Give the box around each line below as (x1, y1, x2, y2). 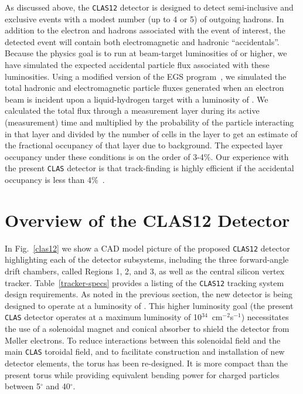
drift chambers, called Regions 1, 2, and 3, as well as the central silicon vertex (5, 265, 285, 277)
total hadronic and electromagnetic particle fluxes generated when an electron (5, 81, 284, 94)
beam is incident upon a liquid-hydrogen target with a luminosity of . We (5, 93, 268, 105)
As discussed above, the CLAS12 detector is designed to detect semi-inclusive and (5, 1, 294, 13)
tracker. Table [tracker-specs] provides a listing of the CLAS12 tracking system (5, 276, 284, 288)
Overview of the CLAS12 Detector (5, 208, 290, 232)
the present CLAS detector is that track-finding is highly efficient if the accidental (5, 162, 294, 174)
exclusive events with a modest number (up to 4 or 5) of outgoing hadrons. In (5, 12, 284, 25)
